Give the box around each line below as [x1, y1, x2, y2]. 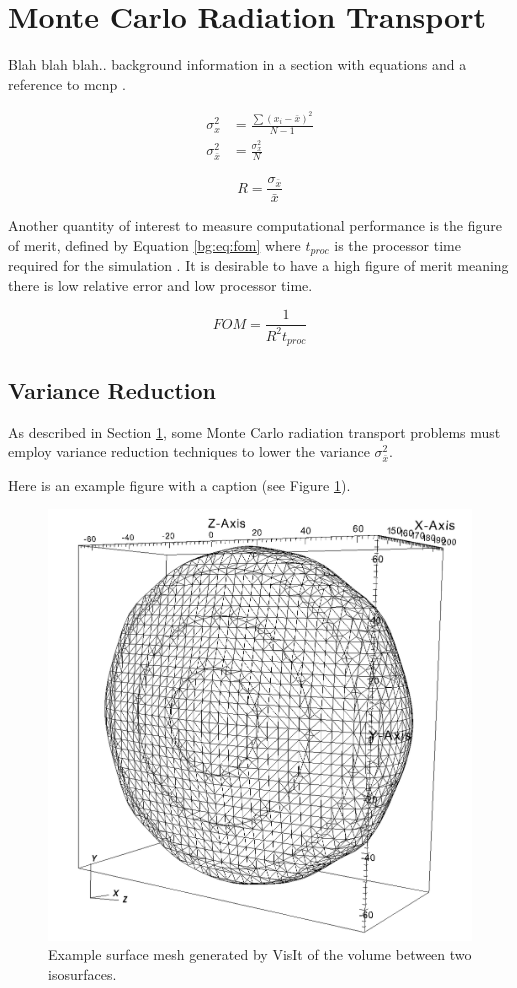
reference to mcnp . [8, 73, 126, 94]
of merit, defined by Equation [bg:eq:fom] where [8, 234, 301, 255]
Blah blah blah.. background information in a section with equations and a [8, 54, 467, 75]
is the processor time [334, 234, 461, 255]
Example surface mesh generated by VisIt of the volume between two [48, 944, 472, 965]
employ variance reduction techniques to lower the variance [8, 441, 370, 462]
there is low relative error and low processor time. [8, 274, 313, 295]
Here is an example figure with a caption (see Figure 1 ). [8, 474, 351, 495]
